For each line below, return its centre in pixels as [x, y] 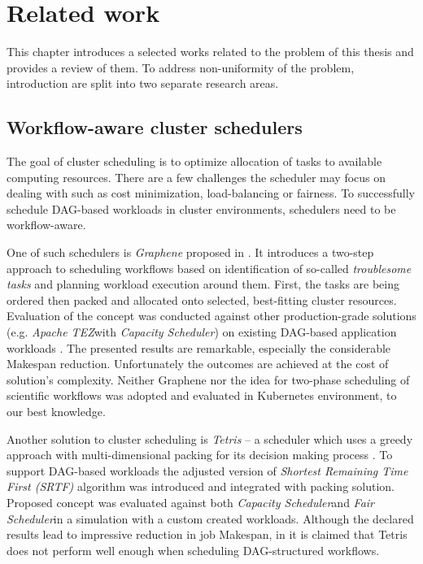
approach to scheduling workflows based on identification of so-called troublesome [209, 268]
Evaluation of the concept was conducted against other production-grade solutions [211, 316]
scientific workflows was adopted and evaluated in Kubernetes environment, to [202, 395]
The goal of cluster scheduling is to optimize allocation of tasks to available [194, 161]
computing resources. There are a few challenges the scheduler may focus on [196, 177]
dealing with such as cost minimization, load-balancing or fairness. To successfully [211, 193]
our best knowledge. [56, 412]
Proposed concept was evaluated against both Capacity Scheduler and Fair [191, 502]
